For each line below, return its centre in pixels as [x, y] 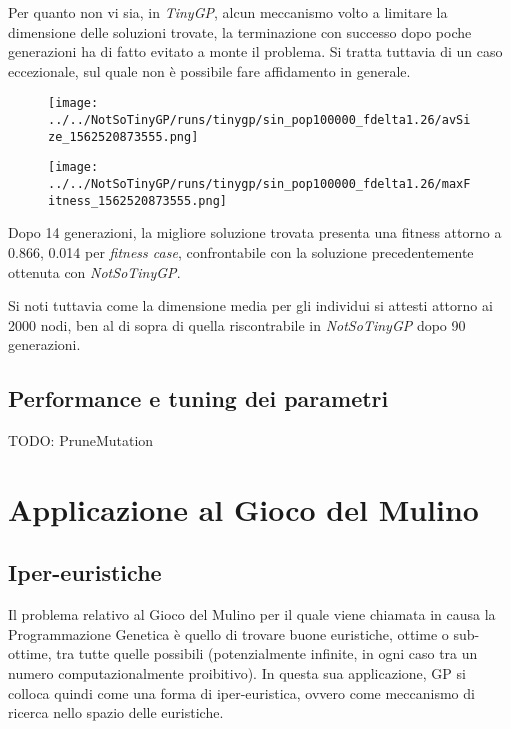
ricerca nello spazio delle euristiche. [116, 712]
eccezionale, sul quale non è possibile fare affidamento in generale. [209, 70]
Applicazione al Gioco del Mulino [243, 508]
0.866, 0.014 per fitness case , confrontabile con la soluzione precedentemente [241, 251]
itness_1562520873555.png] [137, 200]
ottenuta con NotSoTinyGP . [94, 271]
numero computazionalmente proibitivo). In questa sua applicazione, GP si [237, 673]
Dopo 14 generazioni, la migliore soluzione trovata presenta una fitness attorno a [255, 232]
